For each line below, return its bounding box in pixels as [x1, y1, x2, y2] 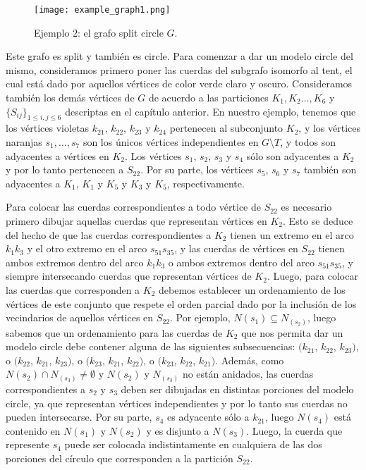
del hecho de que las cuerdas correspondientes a [6, 227, 212, 242]
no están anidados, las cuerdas [182, 366, 314, 381]
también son [303, 162, 357, 177]
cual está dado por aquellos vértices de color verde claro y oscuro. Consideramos [6, 76, 353, 91]
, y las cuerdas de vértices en [174, 241, 298, 256]
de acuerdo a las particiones [148, 90, 269, 105]
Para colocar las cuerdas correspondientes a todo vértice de [6, 199, 261, 214]
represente [6, 437, 49, 452]
